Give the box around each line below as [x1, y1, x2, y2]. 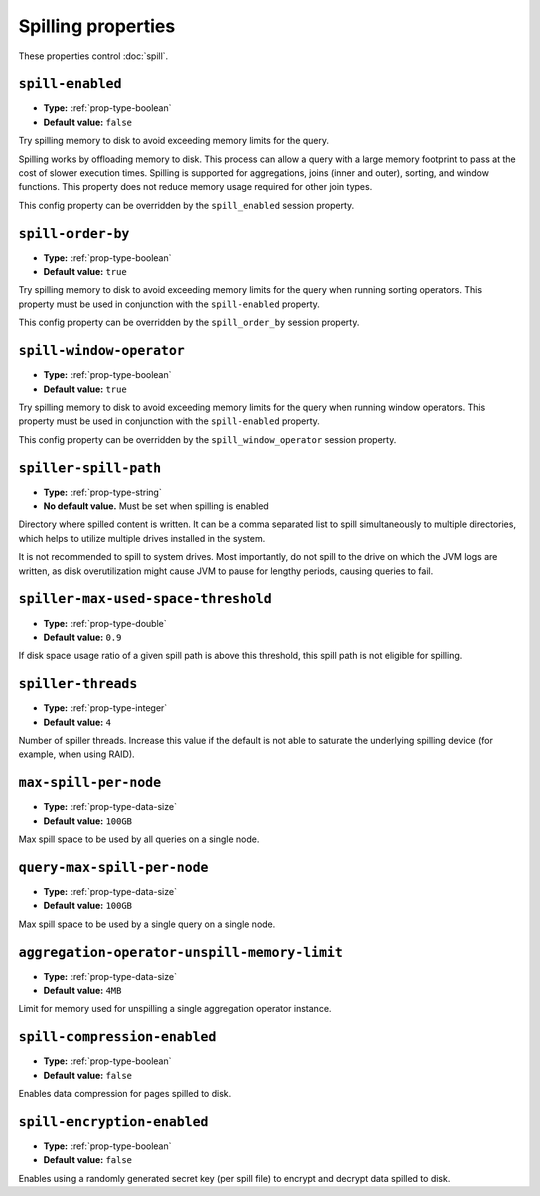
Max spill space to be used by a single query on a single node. [18, 918, 276, 930]
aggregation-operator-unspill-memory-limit [18, 944, 344, 960]
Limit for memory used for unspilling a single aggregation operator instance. [18, 1003, 332, 1015]
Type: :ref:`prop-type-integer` [43, 702, 168, 714]
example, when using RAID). [18, 748, 135, 760]
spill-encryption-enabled [18, 1113, 209, 1130]
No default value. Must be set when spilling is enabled [43, 500, 269, 512]
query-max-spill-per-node [18, 859, 209, 875]
